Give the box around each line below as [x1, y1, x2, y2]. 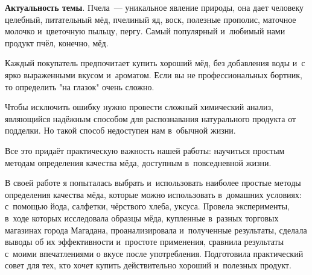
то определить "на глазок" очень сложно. [5, 80, 154, 93]
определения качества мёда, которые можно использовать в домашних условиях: [5, 188, 302, 200]
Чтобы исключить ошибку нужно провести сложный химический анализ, [5, 100, 273, 113]
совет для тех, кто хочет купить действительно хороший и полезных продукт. [5, 259, 291, 271]
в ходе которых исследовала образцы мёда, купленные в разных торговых [5, 211, 279, 224]
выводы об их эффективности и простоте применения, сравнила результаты [5, 235, 284, 248]
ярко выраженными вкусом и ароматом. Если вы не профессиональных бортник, [5, 68, 302, 81]
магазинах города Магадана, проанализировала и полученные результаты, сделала [5, 223, 307, 236]
